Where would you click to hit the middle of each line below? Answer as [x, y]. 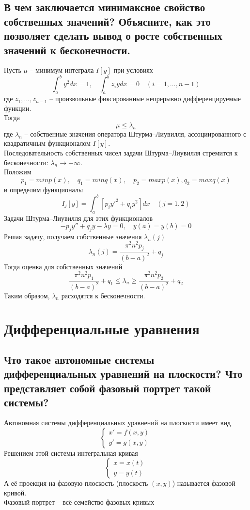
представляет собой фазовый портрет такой [108, 388]
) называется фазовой [204, 483]
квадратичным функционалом [47, 143]
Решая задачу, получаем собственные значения [73, 236]
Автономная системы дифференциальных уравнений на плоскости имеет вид [117, 422]
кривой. [15, 492]
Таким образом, [27, 295]
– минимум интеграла [62, 70]
